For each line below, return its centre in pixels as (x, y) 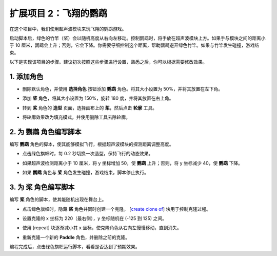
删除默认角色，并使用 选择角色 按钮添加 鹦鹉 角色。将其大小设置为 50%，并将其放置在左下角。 (123, 89)
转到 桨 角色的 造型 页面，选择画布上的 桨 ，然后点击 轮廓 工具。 (90, 107)
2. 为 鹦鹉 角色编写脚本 (45, 132)
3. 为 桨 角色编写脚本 (42, 187)
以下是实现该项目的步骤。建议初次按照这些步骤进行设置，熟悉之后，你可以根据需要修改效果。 (108, 62)
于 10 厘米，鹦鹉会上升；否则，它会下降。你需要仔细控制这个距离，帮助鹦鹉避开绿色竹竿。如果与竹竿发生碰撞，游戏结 (134, 45)
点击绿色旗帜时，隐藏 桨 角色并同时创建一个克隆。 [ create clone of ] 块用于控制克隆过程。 (117, 209)
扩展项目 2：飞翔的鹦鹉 (58, 13)
